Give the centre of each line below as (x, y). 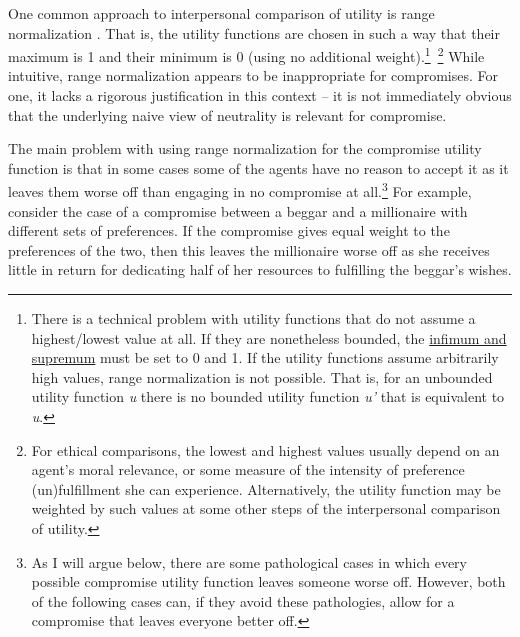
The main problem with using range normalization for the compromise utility (245, 148)
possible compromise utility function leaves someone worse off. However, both (268, 581)
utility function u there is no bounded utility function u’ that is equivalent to (268, 396)
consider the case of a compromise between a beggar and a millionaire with (238, 210)
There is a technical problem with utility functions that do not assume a (253, 318)
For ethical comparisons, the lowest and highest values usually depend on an (265, 449)
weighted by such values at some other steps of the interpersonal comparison (266, 508)
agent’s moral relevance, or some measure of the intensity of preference (248, 469)
